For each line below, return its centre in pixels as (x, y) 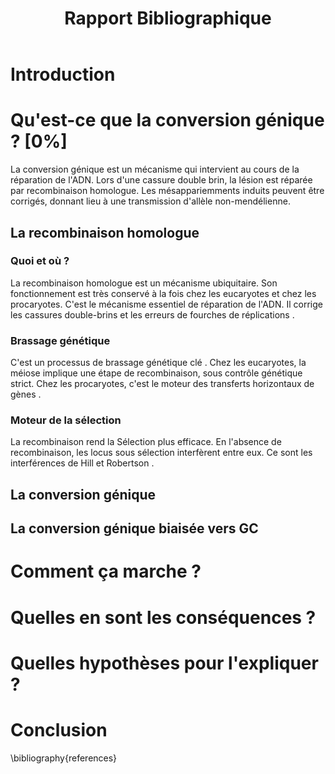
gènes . (26, 394)
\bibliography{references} (64, 758)
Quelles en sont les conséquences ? (163, 617)
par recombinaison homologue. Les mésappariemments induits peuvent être (167, 191)
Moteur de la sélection (66, 420)
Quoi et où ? (40, 261)
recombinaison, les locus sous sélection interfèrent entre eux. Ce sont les (161, 453)
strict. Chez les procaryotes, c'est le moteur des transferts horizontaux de (162, 384)
